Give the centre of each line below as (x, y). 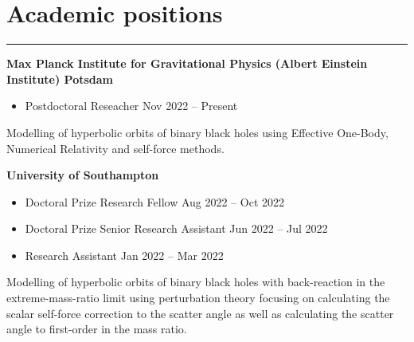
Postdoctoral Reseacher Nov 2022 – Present (131, 106)
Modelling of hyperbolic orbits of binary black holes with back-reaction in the (196, 282)
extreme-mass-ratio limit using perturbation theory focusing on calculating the (198, 298)
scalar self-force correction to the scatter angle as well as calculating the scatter (200, 313)
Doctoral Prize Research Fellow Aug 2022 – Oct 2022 (155, 201)
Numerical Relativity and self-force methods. (115, 148)
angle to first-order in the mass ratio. (97, 329)
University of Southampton (83, 175)
